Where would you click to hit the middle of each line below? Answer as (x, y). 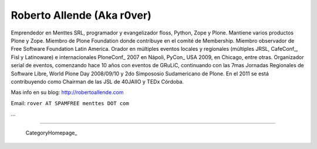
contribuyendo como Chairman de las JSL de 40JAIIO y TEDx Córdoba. (97, 81)
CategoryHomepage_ (51, 133)
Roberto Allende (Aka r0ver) (81, 15)
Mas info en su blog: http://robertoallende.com (67, 92)
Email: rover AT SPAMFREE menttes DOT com (70, 103)
